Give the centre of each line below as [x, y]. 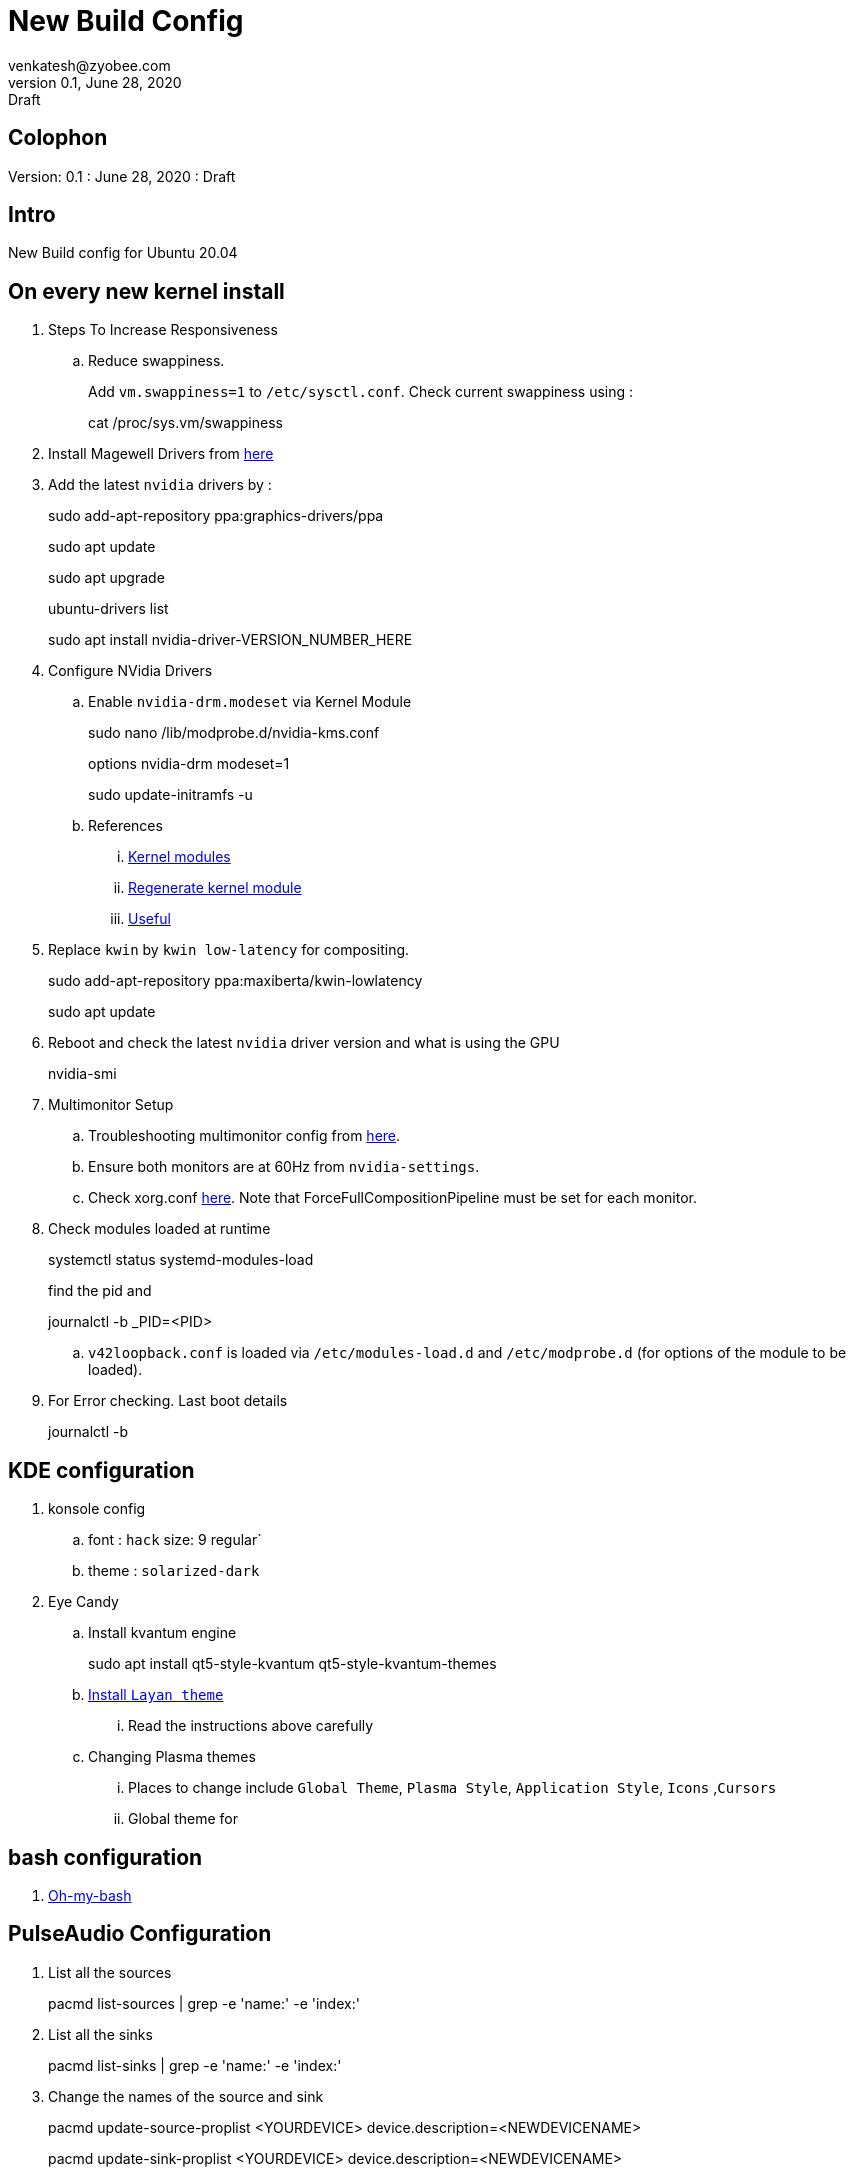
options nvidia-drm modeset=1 [189, 764]
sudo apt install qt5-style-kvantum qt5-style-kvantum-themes [292, 1664]
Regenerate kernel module [215, 888]
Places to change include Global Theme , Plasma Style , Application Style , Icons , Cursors [452, 1788]
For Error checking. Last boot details [168, 1401]
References [125, 826]
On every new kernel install [146, 291]
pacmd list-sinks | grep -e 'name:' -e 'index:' [195, 2065]
